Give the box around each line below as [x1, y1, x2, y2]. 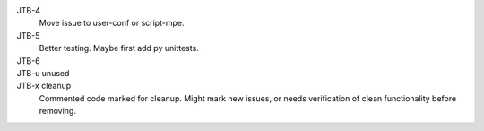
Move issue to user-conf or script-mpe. [39, 18, 185, 29]
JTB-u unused [16, 67, 70, 78]
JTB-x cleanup [16, 81, 72, 92]
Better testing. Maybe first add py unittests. [39, 43, 199, 54]
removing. [39, 106, 76, 117]
